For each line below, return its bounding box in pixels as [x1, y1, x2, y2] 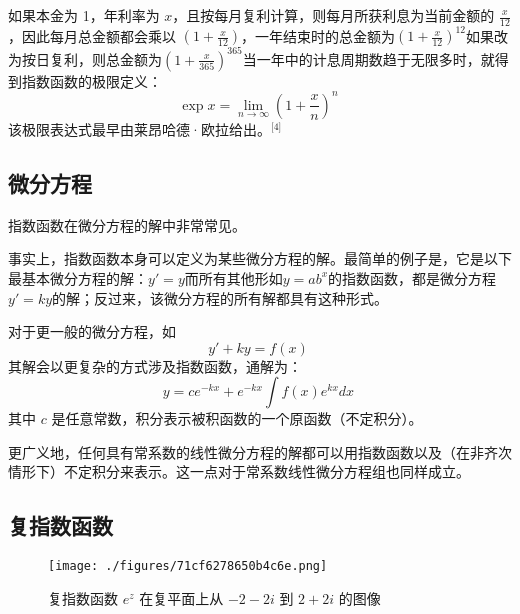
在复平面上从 [139, 587, 224, 608]
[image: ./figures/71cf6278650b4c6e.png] [48, 559, 328, 574]
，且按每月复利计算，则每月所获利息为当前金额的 [172, 5, 495, 25]
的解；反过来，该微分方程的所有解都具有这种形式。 [52, 287, 389, 308]
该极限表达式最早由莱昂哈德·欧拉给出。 [8, 118, 271, 139]
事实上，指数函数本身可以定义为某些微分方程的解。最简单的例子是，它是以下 [8, 248, 512, 269]
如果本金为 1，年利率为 [8, 5, 160, 25]
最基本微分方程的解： [8, 267, 148, 288]
